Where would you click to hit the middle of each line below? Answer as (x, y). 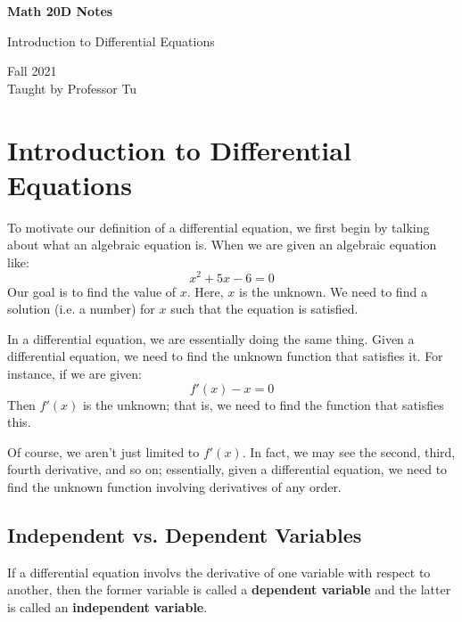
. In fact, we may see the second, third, (349, 451)
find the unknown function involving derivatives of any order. (174, 486)
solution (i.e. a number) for (81, 309)
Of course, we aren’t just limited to (103, 451)
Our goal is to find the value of (92, 291)
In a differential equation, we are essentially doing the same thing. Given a (211, 338)
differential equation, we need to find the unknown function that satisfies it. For (225, 356)
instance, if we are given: (74, 373)
